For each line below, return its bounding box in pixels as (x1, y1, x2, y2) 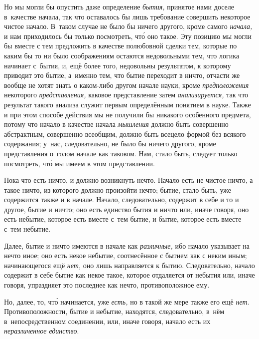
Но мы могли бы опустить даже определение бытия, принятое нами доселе (4, 1, 235, 11)
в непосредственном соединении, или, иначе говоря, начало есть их (4, 316, 211, 326)
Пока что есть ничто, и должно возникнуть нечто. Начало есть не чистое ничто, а (4, 175, 253, 185)
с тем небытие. (4, 224, 51, 234)
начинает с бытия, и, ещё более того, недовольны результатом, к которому (4, 60, 231, 70)
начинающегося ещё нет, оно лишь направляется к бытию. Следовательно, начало (4, 260, 255, 270)
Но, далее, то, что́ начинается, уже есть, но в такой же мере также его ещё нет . (4, 296, 250, 307)
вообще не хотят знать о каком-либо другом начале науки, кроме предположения (4, 79, 249, 90)
